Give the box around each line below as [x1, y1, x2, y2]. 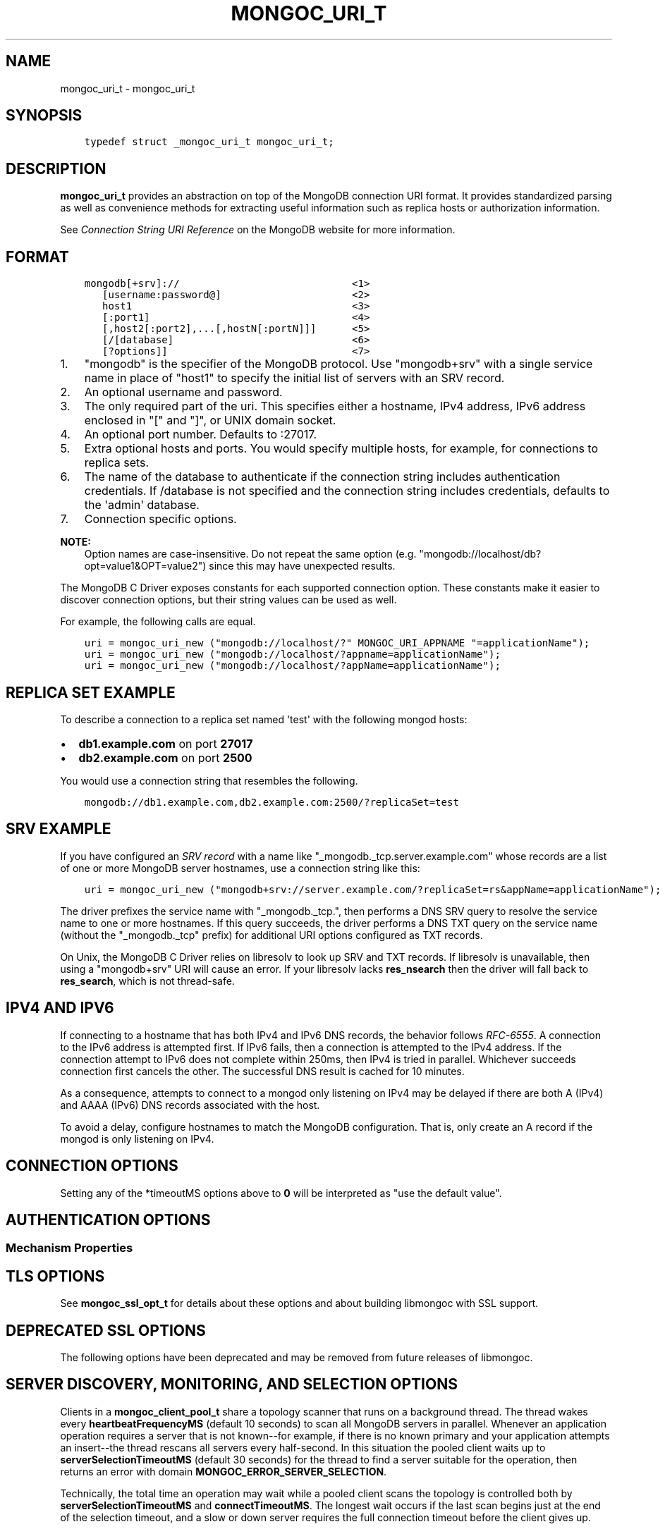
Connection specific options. [84, 512, 237, 527]
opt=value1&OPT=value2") [84, 560, 207, 572]
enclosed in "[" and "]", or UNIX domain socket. [84, 413, 336, 428]
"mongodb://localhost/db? [419, 548, 542, 560]
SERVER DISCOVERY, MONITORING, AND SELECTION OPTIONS [6, 1375, 458, 1394]
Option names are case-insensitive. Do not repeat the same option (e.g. [84, 548, 417, 560]
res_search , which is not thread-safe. [60, 974, 235, 987]
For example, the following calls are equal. [60, 615, 256, 628]
